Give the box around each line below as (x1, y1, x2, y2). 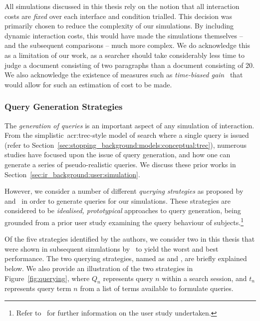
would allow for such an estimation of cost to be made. (4, 79, 172, 89)
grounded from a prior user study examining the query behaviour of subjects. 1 (4, 215, 244, 227)
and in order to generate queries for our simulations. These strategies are (4, 195, 231, 206)
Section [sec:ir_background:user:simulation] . (4, 169, 140, 179)
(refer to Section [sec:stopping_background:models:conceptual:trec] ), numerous (4, 139, 247, 150)
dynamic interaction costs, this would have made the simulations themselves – (4, 30, 243, 40)
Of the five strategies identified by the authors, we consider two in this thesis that (4, 234, 255, 244)
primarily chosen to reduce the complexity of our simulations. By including (4, 20, 234, 31)
